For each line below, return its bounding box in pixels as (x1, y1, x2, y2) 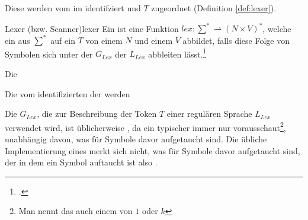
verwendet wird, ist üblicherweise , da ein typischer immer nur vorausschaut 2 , (5, 119, 286, 133)
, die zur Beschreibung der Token (37, 107, 157, 120)
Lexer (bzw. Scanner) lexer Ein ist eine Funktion (5, 22, 179, 34)
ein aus (5, 34, 30, 46)
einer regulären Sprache (166, 107, 252, 120)
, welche (262, 22, 291, 34)
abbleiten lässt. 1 (148, 46, 207, 60)
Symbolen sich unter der (5, 47, 93, 60)
